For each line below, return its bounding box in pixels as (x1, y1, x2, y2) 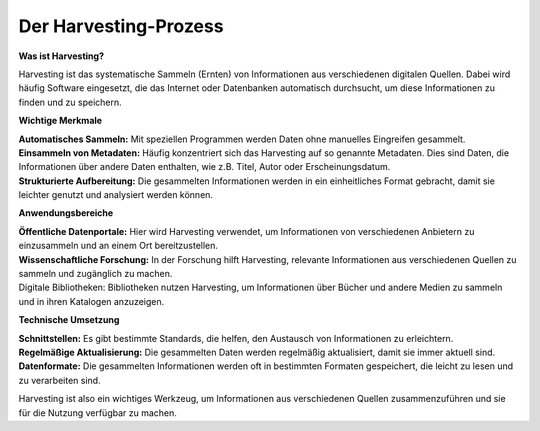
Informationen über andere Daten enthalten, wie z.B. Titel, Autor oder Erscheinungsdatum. (18, 161, 391, 173)
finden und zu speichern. (18, 96, 122, 108)
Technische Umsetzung (18, 314, 120, 326)
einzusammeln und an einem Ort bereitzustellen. (18, 240, 219, 252)
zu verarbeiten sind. (18, 374, 101, 386)
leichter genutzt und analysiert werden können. (18, 189, 214, 201)
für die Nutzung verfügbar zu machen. (18, 406, 177, 419)
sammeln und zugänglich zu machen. (18, 268, 173, 280)
